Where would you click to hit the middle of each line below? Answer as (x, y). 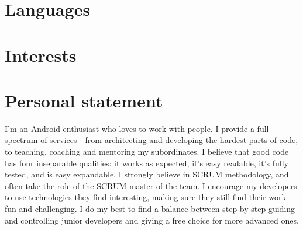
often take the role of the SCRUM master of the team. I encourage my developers (151, 185)
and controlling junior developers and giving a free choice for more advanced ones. (152, 220)
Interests (41, 55)
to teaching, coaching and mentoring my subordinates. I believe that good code (147, 151)
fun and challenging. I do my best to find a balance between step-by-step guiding (150, 209)
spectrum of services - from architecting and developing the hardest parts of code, (151, 140)
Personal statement (84, 100)
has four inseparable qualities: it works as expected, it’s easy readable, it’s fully (147, 163)
